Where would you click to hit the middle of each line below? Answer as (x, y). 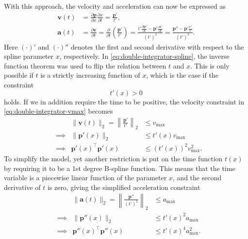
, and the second (197, 178)
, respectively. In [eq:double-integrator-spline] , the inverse (144, 56)
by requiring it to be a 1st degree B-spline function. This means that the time (120, 168)
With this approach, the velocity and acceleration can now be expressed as (115, 6)
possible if (19, 75)
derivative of (22, 187)
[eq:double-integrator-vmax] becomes (58, 111)
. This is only (210, 65)
